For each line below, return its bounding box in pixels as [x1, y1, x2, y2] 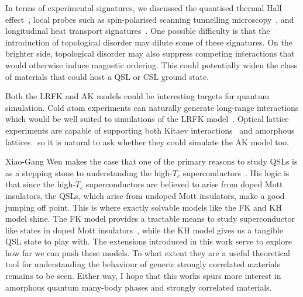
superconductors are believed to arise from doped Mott [85, 178, 283, 190]
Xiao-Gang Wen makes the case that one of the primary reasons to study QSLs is [5, 155, 298, 167]
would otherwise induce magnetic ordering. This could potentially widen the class [5, 58, 297, 71]
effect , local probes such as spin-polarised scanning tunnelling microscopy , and [5, 13, 294, 25]
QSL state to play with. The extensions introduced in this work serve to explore [5, 235, 292, 247]
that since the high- [5, 178, 75, 190]
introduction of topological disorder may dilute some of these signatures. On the [5, 36, 292, 48]
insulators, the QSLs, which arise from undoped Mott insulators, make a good [5, 189, 285, 201]
